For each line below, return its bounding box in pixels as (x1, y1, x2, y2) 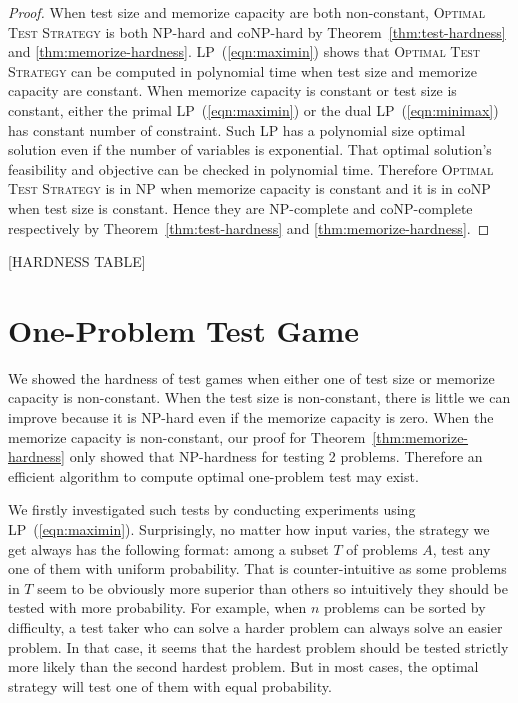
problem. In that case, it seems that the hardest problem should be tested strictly (8, 636, 509, 657)
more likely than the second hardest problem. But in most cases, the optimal (8, 656, 479, 677)
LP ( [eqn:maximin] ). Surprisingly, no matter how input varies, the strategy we (8, 519, 490, 539)
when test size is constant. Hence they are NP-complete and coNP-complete (8, 197, 473, 218)
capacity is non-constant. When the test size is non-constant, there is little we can (8, 387, 511, 408)
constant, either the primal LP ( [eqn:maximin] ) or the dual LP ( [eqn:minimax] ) (8, 99, 499, 120)
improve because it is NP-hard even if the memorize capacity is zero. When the (8, 407, 494, 428)
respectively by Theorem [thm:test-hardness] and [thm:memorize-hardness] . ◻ (8, 217, 490, 238)
